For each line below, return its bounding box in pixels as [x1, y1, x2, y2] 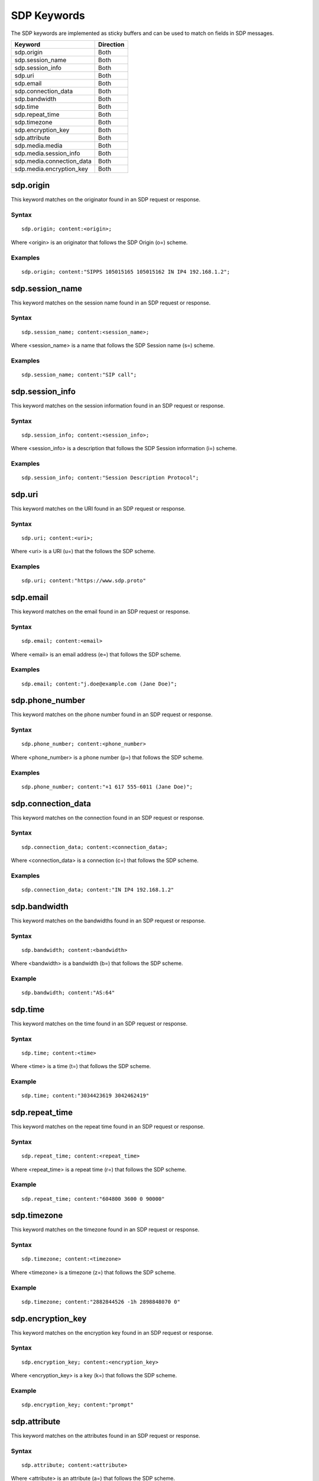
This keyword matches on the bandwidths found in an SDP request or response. [11, 917, 206, 924]
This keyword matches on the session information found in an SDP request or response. [11, 402, 225, 409]
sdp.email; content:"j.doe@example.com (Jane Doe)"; [21, 680, 177, 687]
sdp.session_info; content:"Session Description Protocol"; [21, 475, 199, 481]
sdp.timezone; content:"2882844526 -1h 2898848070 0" [21, 1298, 180, 1305]
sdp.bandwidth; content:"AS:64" [21, 989, 115, 996]
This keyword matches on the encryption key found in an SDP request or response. [11, 1329, 214, 1336]
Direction [98, 40, 125, 49]
